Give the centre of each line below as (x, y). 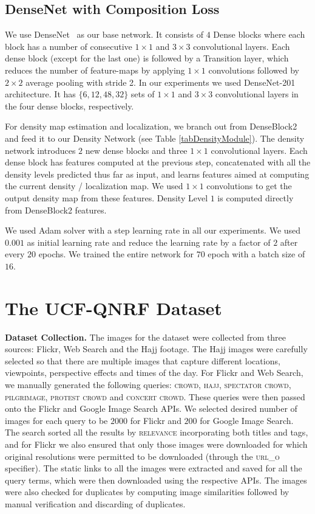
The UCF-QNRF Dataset (113, 307)
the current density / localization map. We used (94, 186)
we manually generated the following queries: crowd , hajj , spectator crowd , (148, 384)
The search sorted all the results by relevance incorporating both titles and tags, (157, 432)
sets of (143, 94)
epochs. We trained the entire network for (116, 254)
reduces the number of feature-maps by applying (95, 70)
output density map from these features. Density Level (107, 197)
